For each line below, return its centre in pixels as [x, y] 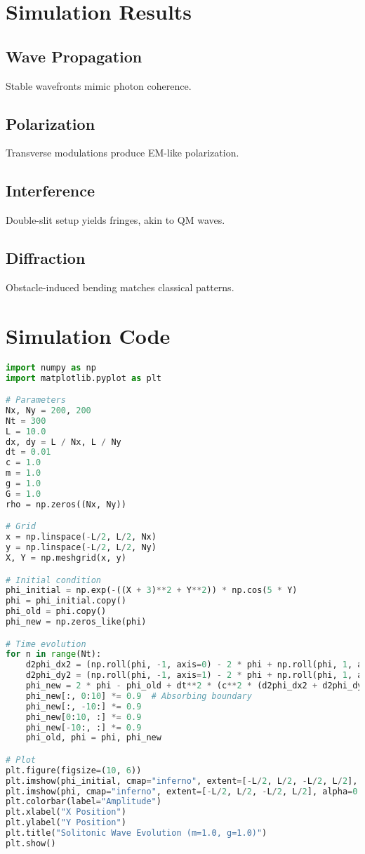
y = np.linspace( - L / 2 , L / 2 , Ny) [81, 548]
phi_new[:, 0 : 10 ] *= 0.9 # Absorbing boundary [139, 696]
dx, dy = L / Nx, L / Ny [64, 442]
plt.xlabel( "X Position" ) [66, 812]
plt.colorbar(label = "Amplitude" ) [84, 802]
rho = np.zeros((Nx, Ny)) [66, 504]
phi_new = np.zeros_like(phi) [76, 622]
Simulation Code [88, 335]
